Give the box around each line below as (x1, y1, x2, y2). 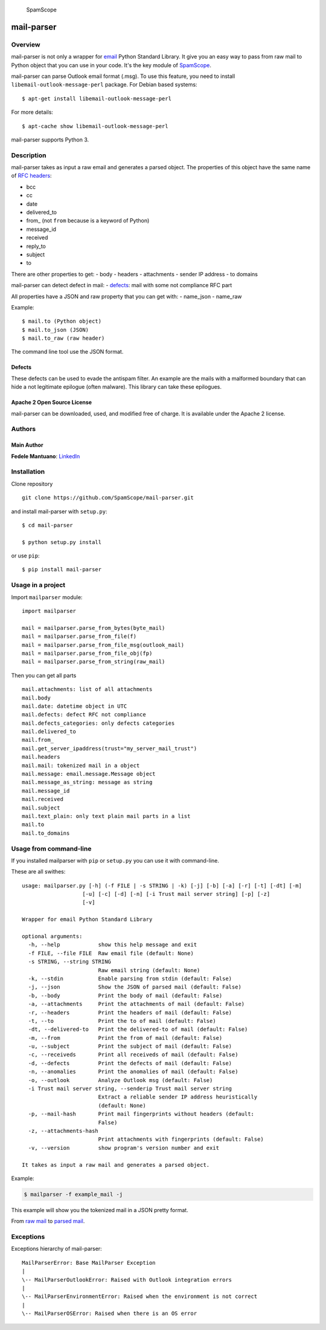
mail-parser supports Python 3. (11, 136, 89, 143)
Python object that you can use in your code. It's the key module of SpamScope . (11, 61, 211, 69)
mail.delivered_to (22, 728, 77, 735)
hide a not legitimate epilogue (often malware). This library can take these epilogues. (11, 383, 222, 391)
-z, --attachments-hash (28, 1127, 99, 1134)
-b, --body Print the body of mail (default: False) (28, 992, 223, 999)
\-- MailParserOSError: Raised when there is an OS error (22, 1310, 197, 1317)
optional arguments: (22, 933, 83, 940)
